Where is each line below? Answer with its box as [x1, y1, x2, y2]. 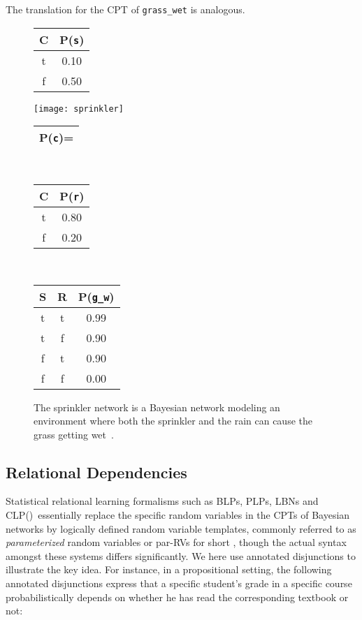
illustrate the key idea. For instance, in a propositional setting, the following [6, 562, 332, 577]
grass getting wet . [34, 427, 114, 441]
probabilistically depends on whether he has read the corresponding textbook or [6, 589, 349, 604]
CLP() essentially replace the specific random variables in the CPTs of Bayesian [6, 508, 350, 522]
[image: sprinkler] [34, 103, 124, 114]
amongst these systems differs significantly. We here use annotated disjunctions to [6, 548, 356, 563]
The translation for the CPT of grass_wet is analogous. [6, 2, 245, 16]
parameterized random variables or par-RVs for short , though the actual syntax [6, 535, 347, 549]
